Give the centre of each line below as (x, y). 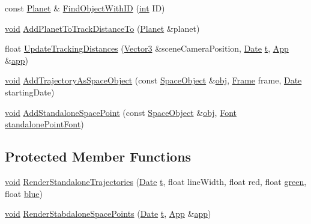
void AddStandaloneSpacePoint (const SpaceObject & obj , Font (121, 112)
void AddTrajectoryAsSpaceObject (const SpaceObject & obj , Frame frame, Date (153, 80)
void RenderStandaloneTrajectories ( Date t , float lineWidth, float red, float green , (156, 181)
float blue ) (24, 193)
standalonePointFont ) (44, 124)
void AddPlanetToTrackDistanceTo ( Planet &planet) (102, 28)
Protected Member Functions (98, 156)
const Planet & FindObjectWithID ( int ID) (85, 8)
